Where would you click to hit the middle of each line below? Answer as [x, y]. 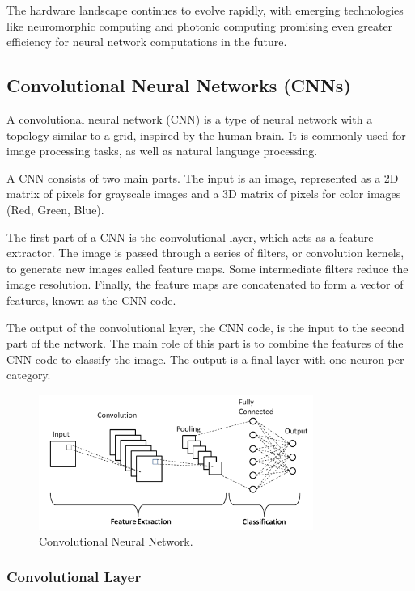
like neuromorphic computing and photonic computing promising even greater [200, 25]
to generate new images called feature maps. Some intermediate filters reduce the [207, 268]
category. [29, 375]
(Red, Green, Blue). [55, 209]
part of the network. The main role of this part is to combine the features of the [205, 343]
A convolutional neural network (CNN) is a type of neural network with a [190, 118]
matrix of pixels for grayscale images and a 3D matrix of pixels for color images [204, 194]
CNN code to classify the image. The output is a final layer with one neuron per [205, 359]
